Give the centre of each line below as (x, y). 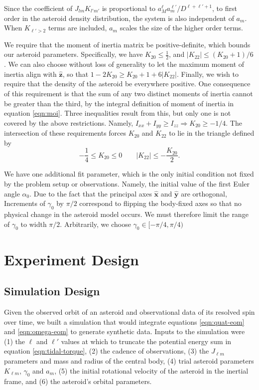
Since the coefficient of (38, 8)
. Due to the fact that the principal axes (91, 193)
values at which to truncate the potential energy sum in (146, 341)
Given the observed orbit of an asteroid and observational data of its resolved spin (129, 312)
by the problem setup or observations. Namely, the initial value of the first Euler (127, 184)
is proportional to (129, 8)
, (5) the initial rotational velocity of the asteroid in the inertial (151, 370)
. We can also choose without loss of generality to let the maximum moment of (124, 64)
